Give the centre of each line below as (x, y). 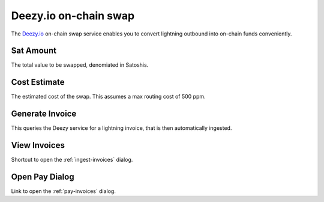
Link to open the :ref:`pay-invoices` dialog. (64, 191)
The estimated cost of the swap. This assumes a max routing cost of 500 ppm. (109, 97)
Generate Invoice (44, 114)
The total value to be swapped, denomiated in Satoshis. (80, 65)
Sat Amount (34, 51)
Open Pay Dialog (43, 176)
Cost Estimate (38, 82)
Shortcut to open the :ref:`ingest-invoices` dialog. (72, 160)
